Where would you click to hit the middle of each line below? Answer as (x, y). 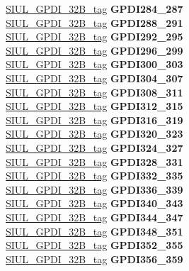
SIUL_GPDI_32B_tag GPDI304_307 (94, 78)
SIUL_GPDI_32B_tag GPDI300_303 (94, 64)
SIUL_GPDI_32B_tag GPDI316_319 (94, 120)
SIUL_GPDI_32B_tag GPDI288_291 (94, 22)
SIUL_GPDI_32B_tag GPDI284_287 (94, 9)
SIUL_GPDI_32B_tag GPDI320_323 (94, 134)
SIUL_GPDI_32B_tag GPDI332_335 (94, 176)
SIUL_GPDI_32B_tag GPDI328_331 (94, 161)
